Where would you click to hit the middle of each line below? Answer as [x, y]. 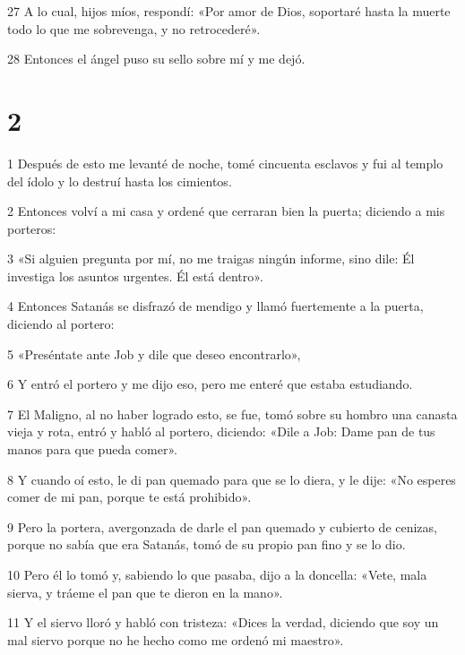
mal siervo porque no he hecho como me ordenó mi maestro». [176, 639]
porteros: [32, 228]
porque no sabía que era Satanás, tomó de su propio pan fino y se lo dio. [207, 544]
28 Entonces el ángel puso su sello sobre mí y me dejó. [156, 59]
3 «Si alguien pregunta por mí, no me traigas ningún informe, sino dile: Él [211, 259]
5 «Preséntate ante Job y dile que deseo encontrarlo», [154, 353]
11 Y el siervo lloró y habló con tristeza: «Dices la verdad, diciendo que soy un [223, 622]
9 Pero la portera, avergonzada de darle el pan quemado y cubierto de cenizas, [222, 526]
